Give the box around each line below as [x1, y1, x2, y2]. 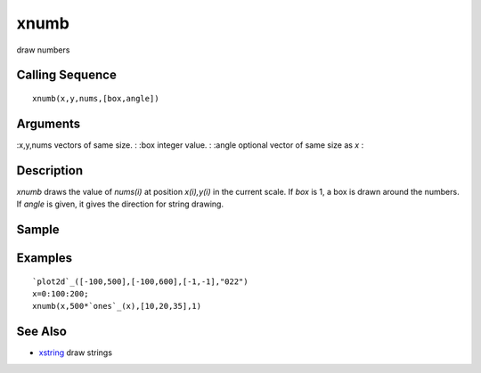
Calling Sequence [16, 68, 118, 83]
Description [16, 163, 84, 178]
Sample [16, 222, 60, 237]
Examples [16, 250, 73, 265]
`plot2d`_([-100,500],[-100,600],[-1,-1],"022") [32, 276, 249, 287]
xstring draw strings [38, 347, 113, 358]
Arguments [16, 116, 81, 131]
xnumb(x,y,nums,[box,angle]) [32, 93, 159, 103]
